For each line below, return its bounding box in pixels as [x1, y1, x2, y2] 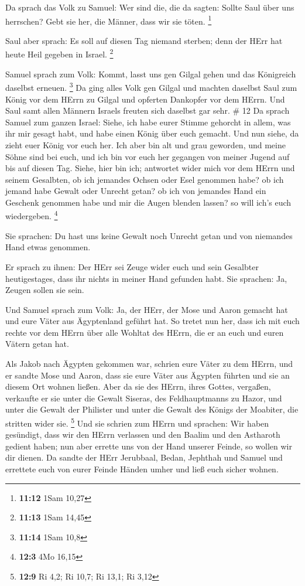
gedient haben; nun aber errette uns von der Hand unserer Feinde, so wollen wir [5, 439, 292, 452]
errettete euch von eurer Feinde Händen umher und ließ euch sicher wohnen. [5, 463, 279, 475]
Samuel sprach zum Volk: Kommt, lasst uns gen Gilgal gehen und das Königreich [5, 67, 296, 80]
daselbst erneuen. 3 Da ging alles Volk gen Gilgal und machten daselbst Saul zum [5, 80, 297, 93]
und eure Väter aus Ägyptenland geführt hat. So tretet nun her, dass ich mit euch [5, 315, 300, 327]
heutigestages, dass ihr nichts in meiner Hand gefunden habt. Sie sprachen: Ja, [5, 272, 287, 284]
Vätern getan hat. [5, 338, 69, 350]
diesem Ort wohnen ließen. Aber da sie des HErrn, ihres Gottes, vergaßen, [5, 380, 271, 393]
